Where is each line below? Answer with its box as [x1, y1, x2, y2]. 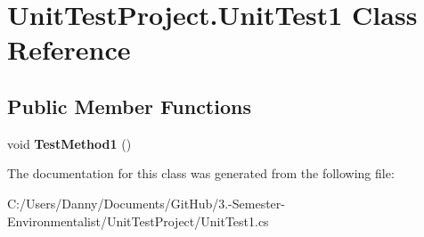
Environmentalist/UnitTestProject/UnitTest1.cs [7, 211, 269, 230]
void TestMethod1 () [7, 134, 132, 152]
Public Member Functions [7, 92, 251, 119]
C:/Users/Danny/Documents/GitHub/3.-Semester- [7, 193, 285, 212]
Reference [7, 31, 131, 68]
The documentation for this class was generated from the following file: [7, 164, 395, 183]
